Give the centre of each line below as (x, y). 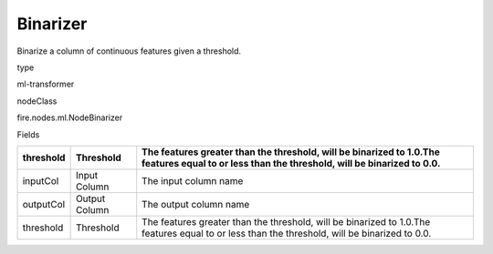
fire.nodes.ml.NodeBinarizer (70, 117)
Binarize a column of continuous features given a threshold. (129, 51)
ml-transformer (46, 84)
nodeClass (37, 101)
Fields (28, 134)
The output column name (196, 204)
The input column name (193, 180)
